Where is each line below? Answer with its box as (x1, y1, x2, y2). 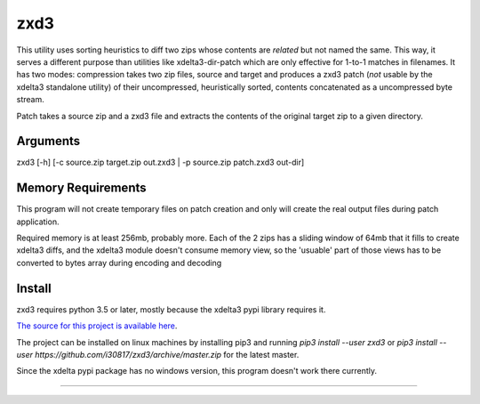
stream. (16, 94, 44, 105)
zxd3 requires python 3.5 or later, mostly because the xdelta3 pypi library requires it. (16, 303, 326, 315)
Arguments (16, 133, 81, 149)
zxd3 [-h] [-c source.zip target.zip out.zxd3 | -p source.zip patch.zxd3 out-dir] (16, 157, 305, 168)
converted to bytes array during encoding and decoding (16, 257, 222, 268)
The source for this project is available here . (16, 320, 178, 331)
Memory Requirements (16, 181, 147, 196)
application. (16, 216, 60, 227)
